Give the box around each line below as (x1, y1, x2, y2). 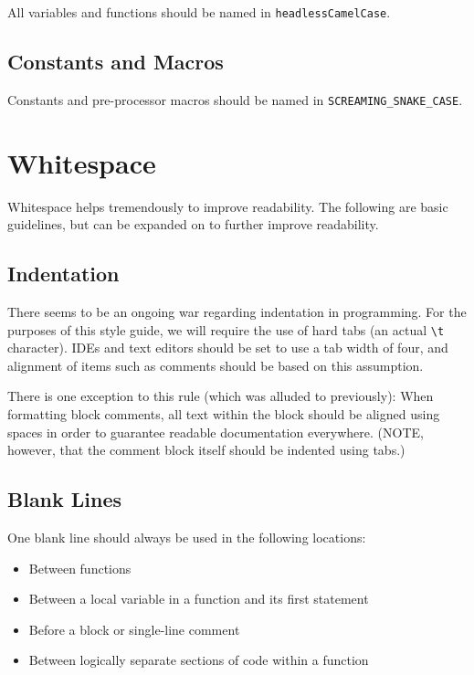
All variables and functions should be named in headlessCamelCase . (7, 3, 391, 21)
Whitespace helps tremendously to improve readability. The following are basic (7, 196, 448, 216)
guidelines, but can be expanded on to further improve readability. (7, 215, 379, 234)
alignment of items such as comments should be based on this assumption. (7, 355, 424, 374)
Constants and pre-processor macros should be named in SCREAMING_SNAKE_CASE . (7, 90, 463, 109)
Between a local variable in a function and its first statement (28, 589, 369, 608)
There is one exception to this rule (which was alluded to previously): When (7, 386, 434, 406)
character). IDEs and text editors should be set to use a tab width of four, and (7, 338, 448, 357)
